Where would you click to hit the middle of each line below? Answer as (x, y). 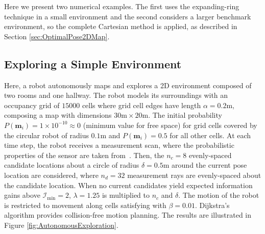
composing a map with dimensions (58, 115)
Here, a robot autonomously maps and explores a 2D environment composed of (128, 85)
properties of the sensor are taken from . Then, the (84, 155)
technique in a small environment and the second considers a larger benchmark (128, 16)
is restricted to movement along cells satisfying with (85, 205)
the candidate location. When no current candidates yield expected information (128, 185)
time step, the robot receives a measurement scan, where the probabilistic (119, 145)
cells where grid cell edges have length (141, 105)
